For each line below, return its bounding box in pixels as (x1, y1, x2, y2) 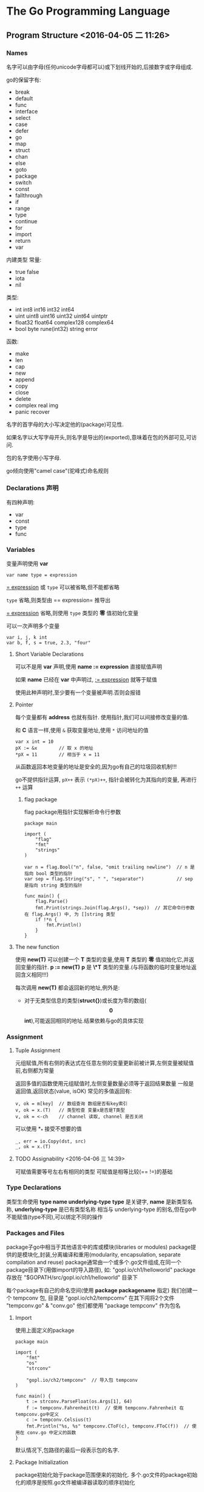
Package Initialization (15, 1459, 69, 1466)
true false (15, 268, 39, 275)
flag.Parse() (35, 899, 69, 905)
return (15, 237, 31, 244)
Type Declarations (6, 1183, 62, 1192)
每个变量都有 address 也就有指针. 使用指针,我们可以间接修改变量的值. (15, 714, 189, 721)
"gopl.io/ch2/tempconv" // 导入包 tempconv (26, 1377, 138, 1384)
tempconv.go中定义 (15, 1412, 59, 1418)
